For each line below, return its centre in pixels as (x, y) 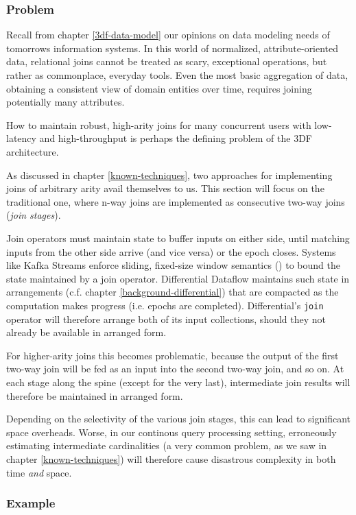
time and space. (39, 472)
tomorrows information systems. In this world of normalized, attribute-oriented (173, 48)
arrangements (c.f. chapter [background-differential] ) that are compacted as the (173, 292)
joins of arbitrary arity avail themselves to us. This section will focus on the (165, 188)
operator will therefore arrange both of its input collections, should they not (166, 319)
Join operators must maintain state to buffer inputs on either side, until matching (178, 238)
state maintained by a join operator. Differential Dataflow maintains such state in (178, 278)
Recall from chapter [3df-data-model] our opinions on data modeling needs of (168, 35)
